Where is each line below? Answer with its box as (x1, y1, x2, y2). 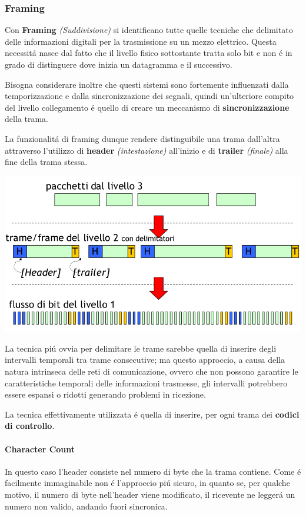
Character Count (5, 442, 75, 455)
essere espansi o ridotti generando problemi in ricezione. (5, 388, 206, 401)
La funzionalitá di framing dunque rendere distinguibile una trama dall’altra (5, 132, 280, 144)
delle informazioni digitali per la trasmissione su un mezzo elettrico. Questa (5, 35, 277, 47)
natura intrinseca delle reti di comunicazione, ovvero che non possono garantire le (5, 365, 298, 377)
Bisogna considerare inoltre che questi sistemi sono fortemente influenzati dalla (5, 78, 289, 90)
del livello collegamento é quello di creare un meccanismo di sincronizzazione (5, 101, 290, 113)
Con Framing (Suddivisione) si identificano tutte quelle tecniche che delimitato (5, 24, 293, 36)
